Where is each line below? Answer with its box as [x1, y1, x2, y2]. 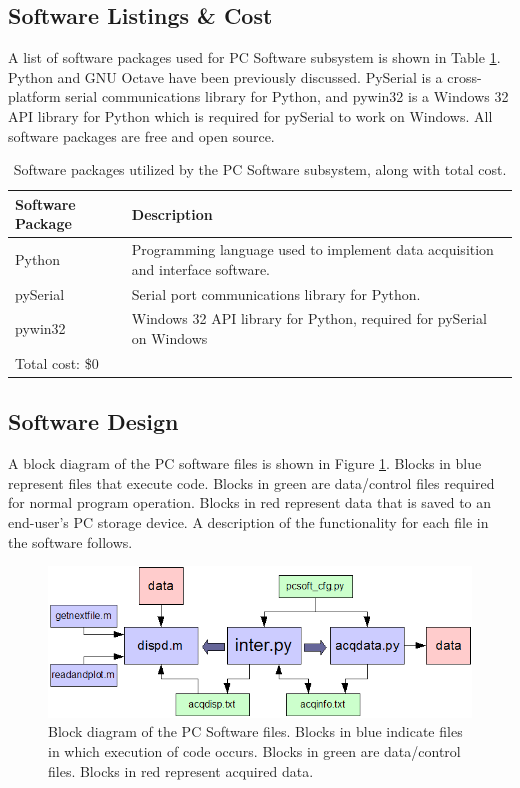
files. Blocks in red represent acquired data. [48, 760, 314, 781]
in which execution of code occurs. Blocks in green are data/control [48, 740, 461, 761]
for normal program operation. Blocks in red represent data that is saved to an [8, 492, 492, 513]
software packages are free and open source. [8, 125, 275, 146]
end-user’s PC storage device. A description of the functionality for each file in [8, 512, 489, 532]
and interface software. [131, 258, 270, 279]
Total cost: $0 [15, 352, 99, 373]
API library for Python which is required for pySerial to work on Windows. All [8, 105, 493, 126]
